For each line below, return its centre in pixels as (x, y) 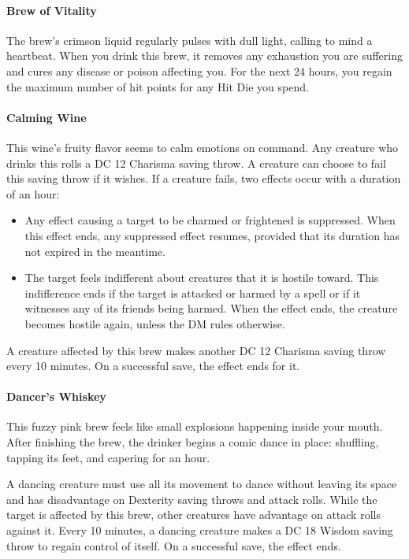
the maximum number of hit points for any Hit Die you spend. (158, 86)
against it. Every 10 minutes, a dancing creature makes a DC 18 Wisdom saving (200, 530)
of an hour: (33, 193)
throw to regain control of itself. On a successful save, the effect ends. (174, 545)
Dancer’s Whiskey (56, 396)
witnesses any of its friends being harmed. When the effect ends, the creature (211, 308)
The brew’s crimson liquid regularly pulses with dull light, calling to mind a (190, 40)
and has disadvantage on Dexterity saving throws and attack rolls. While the (192, 499)
